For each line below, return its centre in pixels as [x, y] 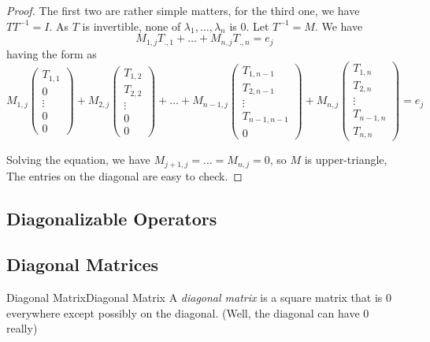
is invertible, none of [132, 26]
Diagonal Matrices [83, 264]
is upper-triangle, [346, 160]
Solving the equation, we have [78, 160]
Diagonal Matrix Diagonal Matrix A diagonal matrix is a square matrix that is [195, 297]
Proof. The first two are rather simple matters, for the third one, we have [183, 10]
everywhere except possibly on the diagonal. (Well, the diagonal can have [183, 312]
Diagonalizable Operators [112, 218]
